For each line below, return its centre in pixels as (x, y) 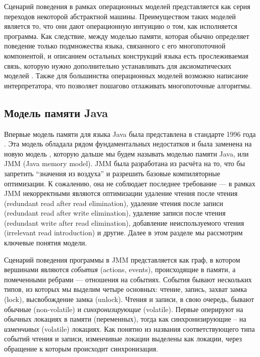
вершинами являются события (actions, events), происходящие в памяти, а (120, 269)
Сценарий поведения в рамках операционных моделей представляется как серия (127, 6)
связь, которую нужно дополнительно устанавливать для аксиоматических (118, 65)
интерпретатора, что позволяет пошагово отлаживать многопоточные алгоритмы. (128, 85)
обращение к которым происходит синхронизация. (81, 349)
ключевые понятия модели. (46, 243)
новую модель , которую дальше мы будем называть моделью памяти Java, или (126, 153)
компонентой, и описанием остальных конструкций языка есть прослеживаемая (126, 55)
